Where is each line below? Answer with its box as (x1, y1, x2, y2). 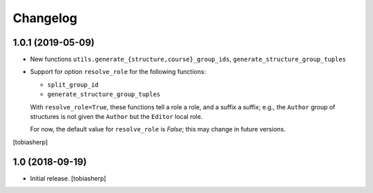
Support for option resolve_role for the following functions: (30, 68, 207, 76)
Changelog (12, 10, 77, 26)
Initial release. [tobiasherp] (30, 174, 106, 183)
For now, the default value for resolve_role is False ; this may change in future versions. (30, 125, 286, 134)
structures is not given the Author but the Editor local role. (30, 113, 203, 121)
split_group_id (47, 80, 99, 89)
